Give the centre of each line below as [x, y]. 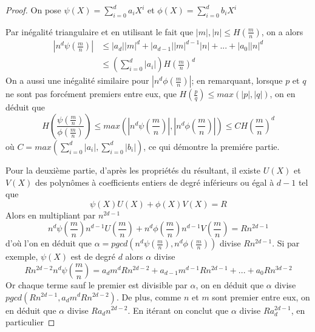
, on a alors [282, 31]
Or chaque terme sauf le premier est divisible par [97, 284]
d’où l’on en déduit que [49, 243]
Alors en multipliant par [51, 215]
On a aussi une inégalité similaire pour [77, 80]
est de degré [93, 256]
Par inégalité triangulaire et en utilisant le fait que [100, 31]
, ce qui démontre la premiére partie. [212, 146]
